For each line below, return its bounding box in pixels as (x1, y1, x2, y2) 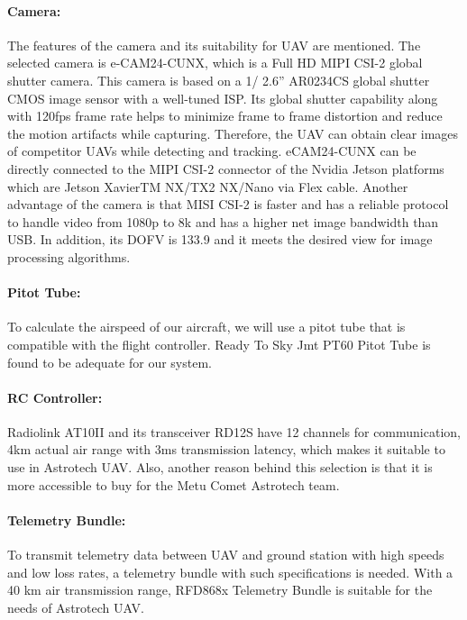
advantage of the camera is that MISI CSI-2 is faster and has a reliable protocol (7, 195, 449, 214)
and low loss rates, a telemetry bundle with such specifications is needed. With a (7, 562, 453, 581)
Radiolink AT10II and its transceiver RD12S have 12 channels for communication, (7, 422, 461, 441)
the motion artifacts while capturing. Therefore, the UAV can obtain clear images (7, 123, 459, 142)
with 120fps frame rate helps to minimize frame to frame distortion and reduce (7, 106, 443, 125)
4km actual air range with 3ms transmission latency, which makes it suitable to (7, 440, 445, 459)
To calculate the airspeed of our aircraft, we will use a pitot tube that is (7, 317, 406, 336)
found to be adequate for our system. (7, 352, 212, 371)
